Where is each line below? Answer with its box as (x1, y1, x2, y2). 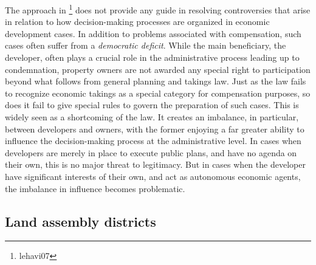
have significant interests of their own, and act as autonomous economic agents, (5, 170, 301, 182)
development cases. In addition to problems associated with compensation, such (5, 27, 301, 40)
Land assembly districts (5, 212, 156, 230)
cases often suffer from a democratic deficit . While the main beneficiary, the (5, 39, 286, 52)
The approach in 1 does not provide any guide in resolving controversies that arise (5, 2, 311, 16)
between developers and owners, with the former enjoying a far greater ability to (5, 122, 304, 135)
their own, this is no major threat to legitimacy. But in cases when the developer (5, 158, 306, 171)
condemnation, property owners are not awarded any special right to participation (5, 63, 311, 75)
